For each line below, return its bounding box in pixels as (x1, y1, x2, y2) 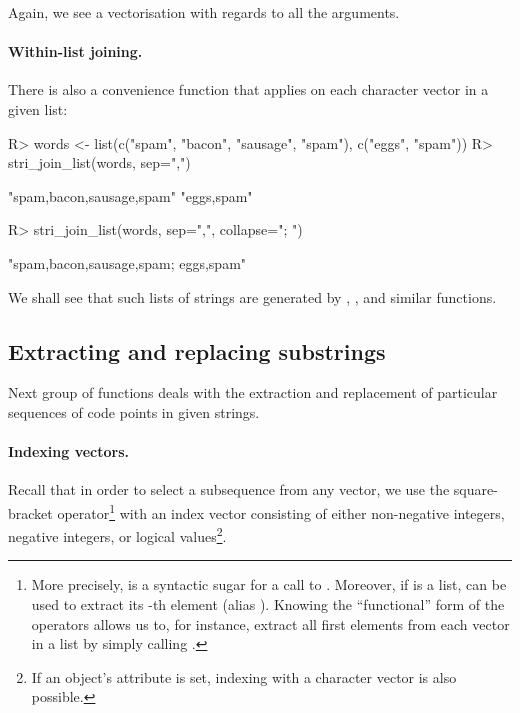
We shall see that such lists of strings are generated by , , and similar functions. (8, 286, 497, 307)
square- (453, 479, 498, 500)
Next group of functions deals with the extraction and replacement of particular (8, 382, 498, 403)
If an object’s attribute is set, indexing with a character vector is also (31, 666, 457, 687)
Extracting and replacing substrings (8, 335, 386, 366)
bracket (8, 502, 53, 523)
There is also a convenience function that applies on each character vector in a (8, 79, 489, 100)
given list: (8, 98, 68, 119)
